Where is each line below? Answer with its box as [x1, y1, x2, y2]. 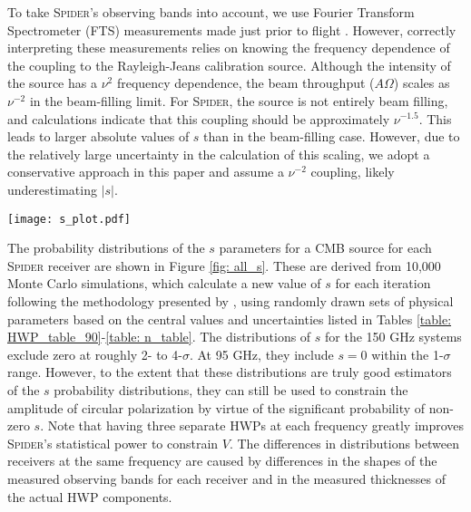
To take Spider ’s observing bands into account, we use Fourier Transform [7, 3, 415, 21]
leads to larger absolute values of [7, 127, 190, 146]
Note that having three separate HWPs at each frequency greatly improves [47, 416, 465, 435]
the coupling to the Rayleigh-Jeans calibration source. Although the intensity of [7, 55, 451, 74]
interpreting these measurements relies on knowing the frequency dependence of [7, 38, 450, 57]
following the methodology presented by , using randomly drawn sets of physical [7, 291, 454, 310]
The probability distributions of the [7, 238, 205, 257]
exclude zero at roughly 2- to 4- [7, 344, 182, 363]
